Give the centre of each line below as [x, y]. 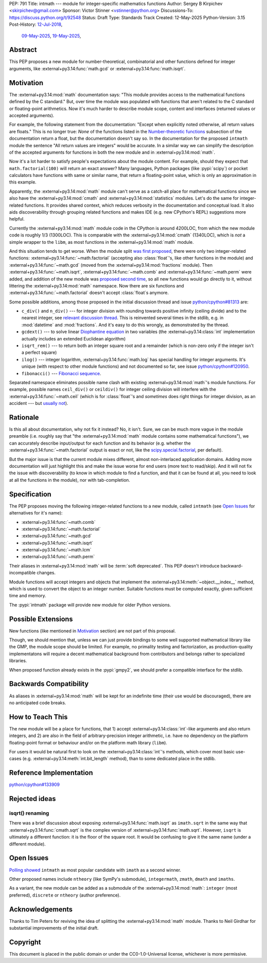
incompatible [22, 573]
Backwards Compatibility [49, 684]
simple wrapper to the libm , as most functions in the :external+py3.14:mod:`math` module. [101, 242]
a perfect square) [39, 352]
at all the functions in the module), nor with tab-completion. [70, 480]
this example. [23, 182]
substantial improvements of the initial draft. [54, 928]
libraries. [18, 661]
